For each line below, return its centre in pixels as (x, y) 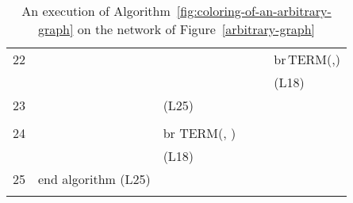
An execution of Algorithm (96, 11)
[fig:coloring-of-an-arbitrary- (254, 11)
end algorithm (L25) (94, 179)
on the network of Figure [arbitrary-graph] (196, 29)
